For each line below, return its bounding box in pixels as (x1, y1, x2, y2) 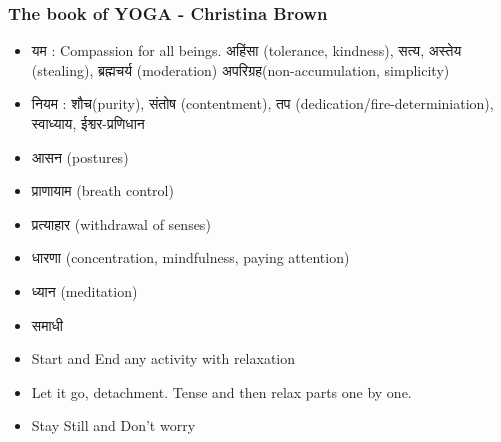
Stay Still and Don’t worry (31, 415, 196, 436)
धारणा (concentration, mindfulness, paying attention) (31, 247, 350, 268)
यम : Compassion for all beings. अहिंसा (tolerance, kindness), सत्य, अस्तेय (31, 40, 462, 61)
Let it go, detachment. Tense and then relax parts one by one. (31, 381, 412, 402)
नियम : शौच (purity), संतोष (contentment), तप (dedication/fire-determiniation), (31, 93, 494, 114)
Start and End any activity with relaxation (31, 348, 296, 369)
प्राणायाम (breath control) (31, 180, 174, 201)
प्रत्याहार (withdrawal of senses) (31, 213, 211, 234)
